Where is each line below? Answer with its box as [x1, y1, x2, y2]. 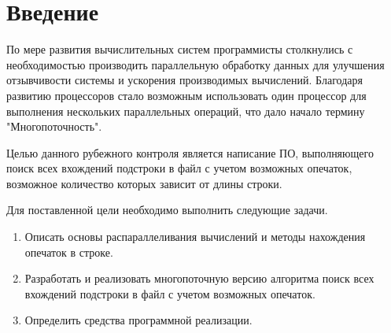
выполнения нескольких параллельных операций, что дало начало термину [6, 102, 365, 119]
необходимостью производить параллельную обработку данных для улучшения [6, 56, 385, 72]
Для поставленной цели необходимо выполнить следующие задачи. [6, 202, 328, 218]
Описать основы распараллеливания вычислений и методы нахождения [24, 228, 366, 245]
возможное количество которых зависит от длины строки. [6, 175, 282, 191]
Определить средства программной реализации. [24, 312, 253, 328]
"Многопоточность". [6, 118, 102, 135]
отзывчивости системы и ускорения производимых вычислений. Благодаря [6, 72, 363, 88]
